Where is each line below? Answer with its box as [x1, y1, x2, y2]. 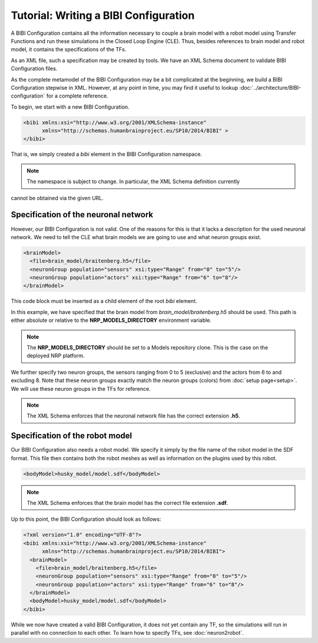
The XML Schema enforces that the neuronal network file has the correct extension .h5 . [26, 412, 241, 419]
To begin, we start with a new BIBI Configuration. [11, 103, 130, 110]
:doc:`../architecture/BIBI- [239, 84, 302, 91]
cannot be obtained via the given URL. [11, 194, 104, 201]
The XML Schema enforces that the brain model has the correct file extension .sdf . [26, 499, 228, 506]
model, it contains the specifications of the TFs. [11, 46, 127, 53]
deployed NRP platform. [26, 352, 85, 360]
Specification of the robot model [11, 431, 132, 441]
